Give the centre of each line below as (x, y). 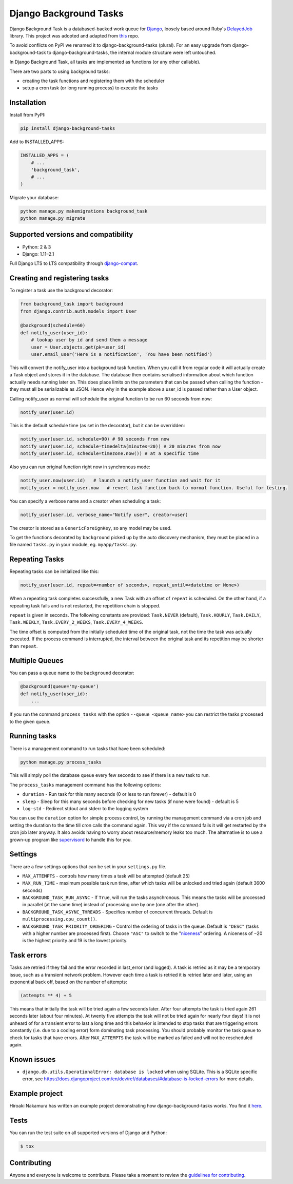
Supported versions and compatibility (71, 234)
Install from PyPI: (27, 115)
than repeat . (24, 646)
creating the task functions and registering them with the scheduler (93, 81)
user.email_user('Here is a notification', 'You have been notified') (122, 354)
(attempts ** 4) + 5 (46, 996)
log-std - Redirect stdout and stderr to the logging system (85, 809)
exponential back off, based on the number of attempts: (69, 982)
